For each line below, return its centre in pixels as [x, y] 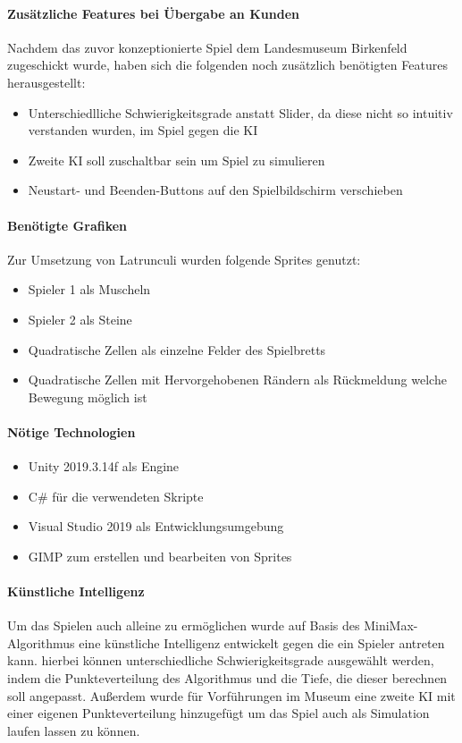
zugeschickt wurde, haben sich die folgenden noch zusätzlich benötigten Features [227, 65]
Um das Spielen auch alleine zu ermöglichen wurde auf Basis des [184, 625]
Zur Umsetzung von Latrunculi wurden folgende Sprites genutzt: [184, 259]
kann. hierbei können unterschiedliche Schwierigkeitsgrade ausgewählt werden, [221, 660]
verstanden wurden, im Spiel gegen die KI [143, 130]
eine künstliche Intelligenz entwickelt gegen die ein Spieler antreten [262, 642]
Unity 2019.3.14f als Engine [104, 466]
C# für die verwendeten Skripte [116, 496]
